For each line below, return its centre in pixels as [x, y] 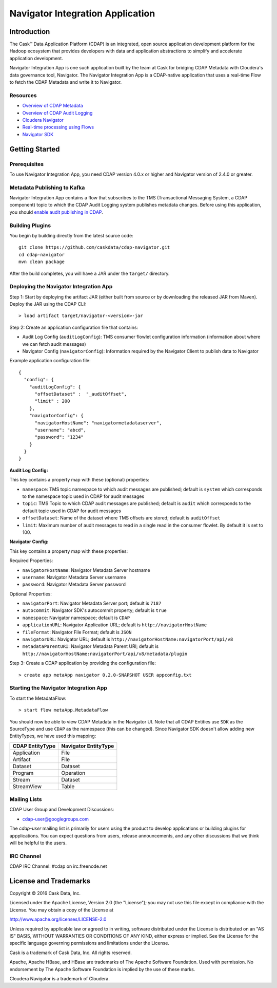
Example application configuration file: [50, 361]
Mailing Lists [26, 799]
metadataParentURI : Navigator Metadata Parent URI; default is [91, 646]
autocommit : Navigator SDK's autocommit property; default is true [94, 610]
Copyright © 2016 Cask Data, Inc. [45, 893]
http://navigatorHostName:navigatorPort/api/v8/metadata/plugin [105, 654]
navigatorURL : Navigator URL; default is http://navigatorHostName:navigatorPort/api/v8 [128, 639]
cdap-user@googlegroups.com [56, 819]
